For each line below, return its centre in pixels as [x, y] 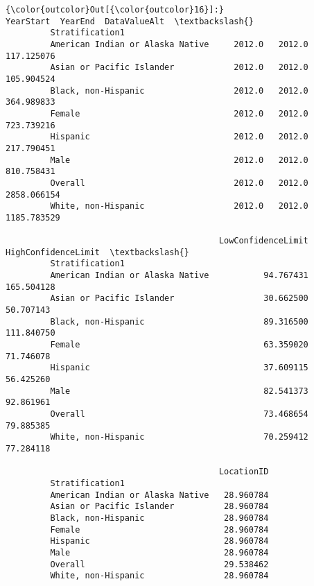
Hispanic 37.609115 [179, 368]
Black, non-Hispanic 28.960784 [159, 518]
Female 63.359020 [179, 345]
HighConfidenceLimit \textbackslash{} [97, 252]
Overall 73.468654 [179, 414]
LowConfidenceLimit [263, 241]
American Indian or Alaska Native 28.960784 [159, 495]
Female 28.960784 [159, 529]
